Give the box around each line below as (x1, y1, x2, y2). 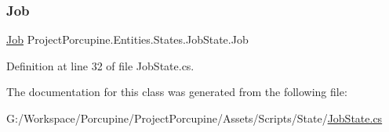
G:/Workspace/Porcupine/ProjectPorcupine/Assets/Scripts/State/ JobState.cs (6, 110, 383, 126)
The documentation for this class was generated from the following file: (6, 84, 347, 100)
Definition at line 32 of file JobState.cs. (6, 57, 194, 73)
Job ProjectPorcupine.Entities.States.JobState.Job (6, 31, 249, 48)
